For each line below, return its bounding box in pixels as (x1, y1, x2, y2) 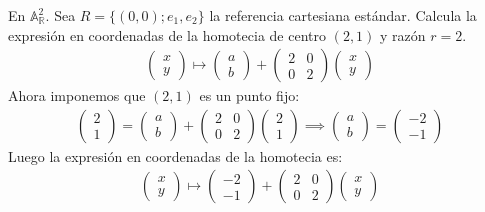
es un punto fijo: (199, 85, 300, 106)
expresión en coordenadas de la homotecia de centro (8, 24, 326, 45)
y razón (380, 24, 426, 45)
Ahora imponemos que (8, 85, 146, 106)
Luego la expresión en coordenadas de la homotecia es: (8, 145, 343, 166)
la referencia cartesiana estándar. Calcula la (209, 5, 477, 25)
